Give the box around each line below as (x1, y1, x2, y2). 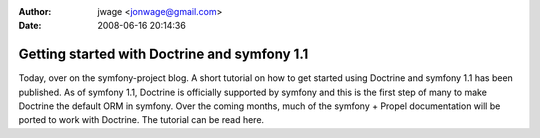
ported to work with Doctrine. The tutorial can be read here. (18, 114, 265, 126)
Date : (18, 20, 42, 32)
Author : (18, 6, 52, 17)
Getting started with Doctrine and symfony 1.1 (18, 46, 309, 63)
